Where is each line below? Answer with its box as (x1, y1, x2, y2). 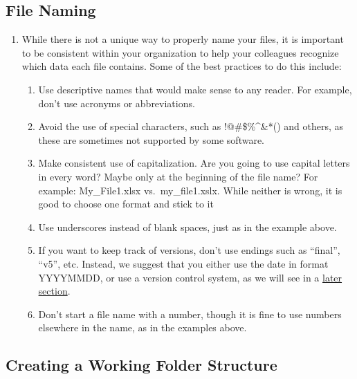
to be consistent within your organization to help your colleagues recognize (21, 45, 339, 59)
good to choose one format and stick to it (38, 196, 214, 211)
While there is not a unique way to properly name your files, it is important (21, 32, 344, 46)
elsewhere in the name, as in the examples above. (38, 320, 247, 335)
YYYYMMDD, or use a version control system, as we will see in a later (38, 270, 342, 284)
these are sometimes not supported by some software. (38, 132, 265, 147)
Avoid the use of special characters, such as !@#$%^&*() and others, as (38, 119, 344, 133)
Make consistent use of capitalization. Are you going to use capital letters (38, 156, 350, 170)
